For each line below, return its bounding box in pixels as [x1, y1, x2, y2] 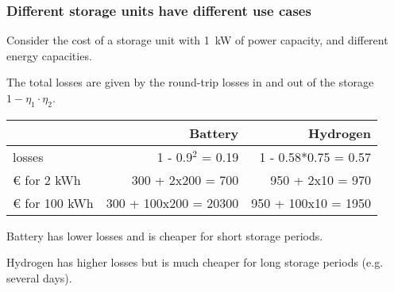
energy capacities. [6, 47, 92, 63]
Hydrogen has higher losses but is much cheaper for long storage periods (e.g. [6, 254, 384, 271]
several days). [6, 269, 72, 286]
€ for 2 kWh [13, 170, 81, 189]
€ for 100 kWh [13, 193, 94, 212]
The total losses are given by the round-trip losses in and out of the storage [6, 74, 374, 90]
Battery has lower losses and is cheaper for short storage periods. [6, 227, 323, 244]
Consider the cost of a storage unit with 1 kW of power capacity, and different [6, 32, 388, 48]
